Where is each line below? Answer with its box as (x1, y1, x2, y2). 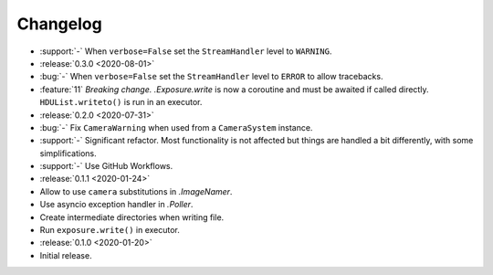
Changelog (16, 14, 102, 34)
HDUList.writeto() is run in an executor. (39, 97, 203, 108)
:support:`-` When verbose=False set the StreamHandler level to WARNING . (39, 46, 332, 57)
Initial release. (39, 249, 92, 260)
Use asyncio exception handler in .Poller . (39, 199, 194, 210)
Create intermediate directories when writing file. (39, 211, 225, 223)
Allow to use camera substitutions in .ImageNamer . (39, 185, 233, 196)
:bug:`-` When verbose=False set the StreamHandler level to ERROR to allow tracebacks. (39, 71, 383, 82)
